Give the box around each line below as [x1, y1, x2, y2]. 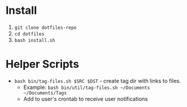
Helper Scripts [5, 58, 79, 71]
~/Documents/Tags [23, 90, 67, 96]
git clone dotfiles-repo [14, 25, 77, 31]
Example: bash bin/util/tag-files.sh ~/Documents [23, 84, 150, 91]
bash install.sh [14, 37, 55, 43]
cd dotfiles [14, 31, 44, 37]
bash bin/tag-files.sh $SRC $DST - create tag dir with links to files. [14, 77, 182, 84]
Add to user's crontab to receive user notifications [23, 95, 148, 102]
